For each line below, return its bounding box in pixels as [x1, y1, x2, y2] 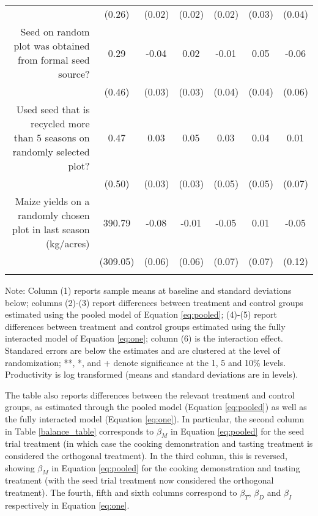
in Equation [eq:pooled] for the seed [170, 424, 305, 437]
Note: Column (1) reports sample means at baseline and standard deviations [5, 284, 292, 296]
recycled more [31, 116, 90, 130]
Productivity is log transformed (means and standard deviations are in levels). [5, 368, 298, 381]
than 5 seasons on [13, 130, 90, 144]
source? [58, 67, 90, 81]
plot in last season [12, 222, 90, 236]
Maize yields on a [15, 194, 90, 208]
